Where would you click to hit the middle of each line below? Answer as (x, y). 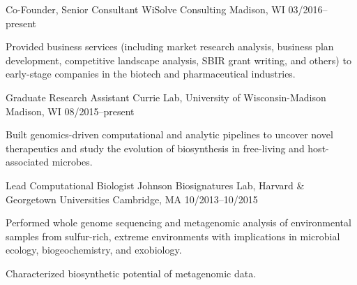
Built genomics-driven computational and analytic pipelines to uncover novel (169, 134)
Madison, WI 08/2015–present (70, 111)
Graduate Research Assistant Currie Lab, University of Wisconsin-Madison (166, 97)
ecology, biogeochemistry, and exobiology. (94, 250)
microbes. (72, 162)
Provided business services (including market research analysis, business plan (170, 46)
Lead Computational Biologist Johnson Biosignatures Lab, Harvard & (155, 185)
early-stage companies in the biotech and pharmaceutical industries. (151, 74)
